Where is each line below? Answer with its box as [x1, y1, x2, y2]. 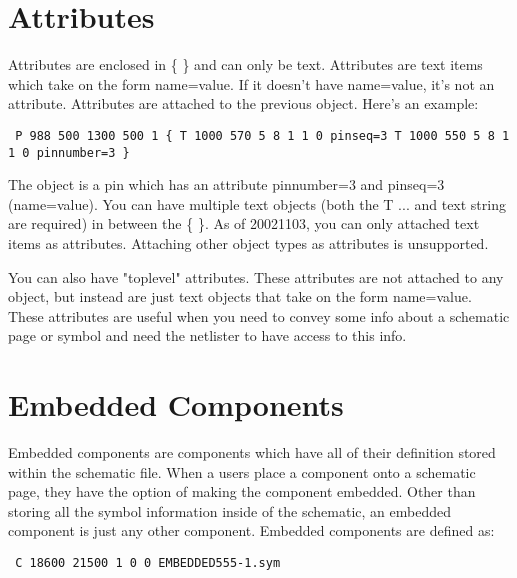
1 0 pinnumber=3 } [8, 145, 130, 160]
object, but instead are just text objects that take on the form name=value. [8, 286, 472, 307]
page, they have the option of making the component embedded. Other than [8, 481, 476, 502]
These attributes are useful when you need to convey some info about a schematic [8, 305, 510, 326]
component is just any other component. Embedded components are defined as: [8, 520, 495, 541]
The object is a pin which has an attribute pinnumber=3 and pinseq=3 [8, 174, 445, 195]
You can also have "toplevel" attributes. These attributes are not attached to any [8, 266, 504, 287]
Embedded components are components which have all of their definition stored [8, 442, 496, 463]
